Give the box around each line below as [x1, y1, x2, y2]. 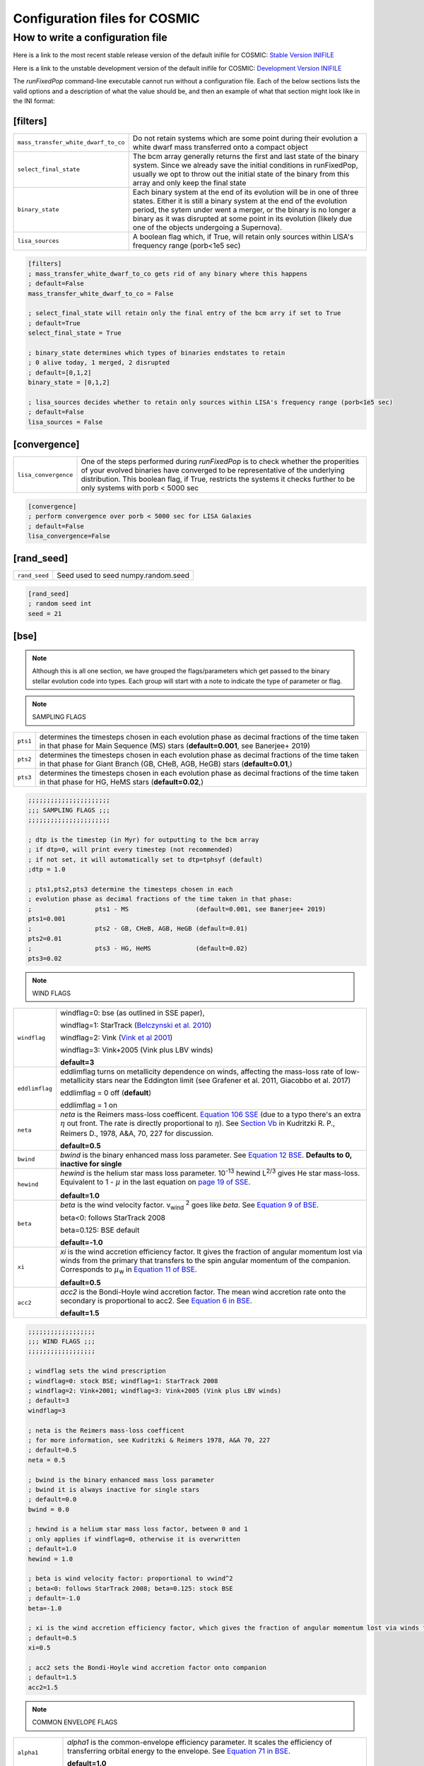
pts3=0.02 [28, 954, 62, 962]
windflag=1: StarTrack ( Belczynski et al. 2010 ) [60, 1021, 212, 1031]
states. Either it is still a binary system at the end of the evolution [132, 196, 348, 206]
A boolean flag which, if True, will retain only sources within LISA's [132, 232, 354, 242]
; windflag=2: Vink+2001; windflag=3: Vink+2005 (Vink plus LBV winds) [28, 1387, 282, 1395]
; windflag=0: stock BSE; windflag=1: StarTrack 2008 [28, 1377, 218, 1385]
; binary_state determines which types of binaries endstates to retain [28, 348, 285, 357]
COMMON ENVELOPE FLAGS [32, 1718, 118, 1726]
